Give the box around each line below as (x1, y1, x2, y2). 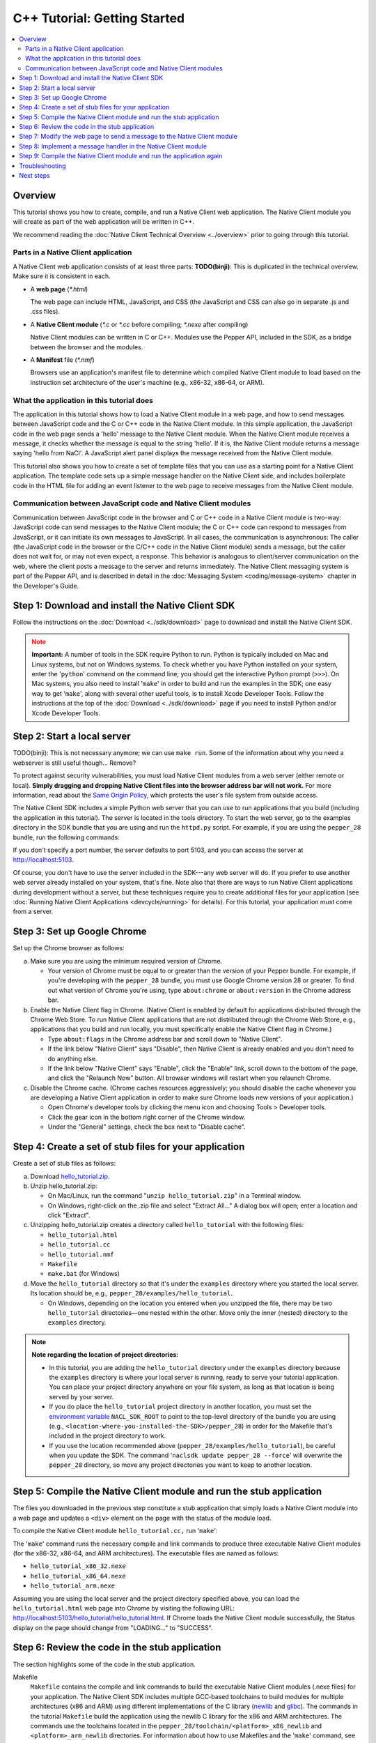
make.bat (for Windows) (47, 1270, 120, 1278)
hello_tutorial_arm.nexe (30, 1582, 115, 1590)
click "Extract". (47, 1211, 91, 1219)
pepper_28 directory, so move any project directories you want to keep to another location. (49, 1461, 313, 1469)
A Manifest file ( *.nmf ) (30, 356, 95, 364)
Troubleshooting (19, 161, 66, 170)
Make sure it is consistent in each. (13, 272, 111, 280)
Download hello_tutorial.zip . (30, 1172, 110, 1180)
